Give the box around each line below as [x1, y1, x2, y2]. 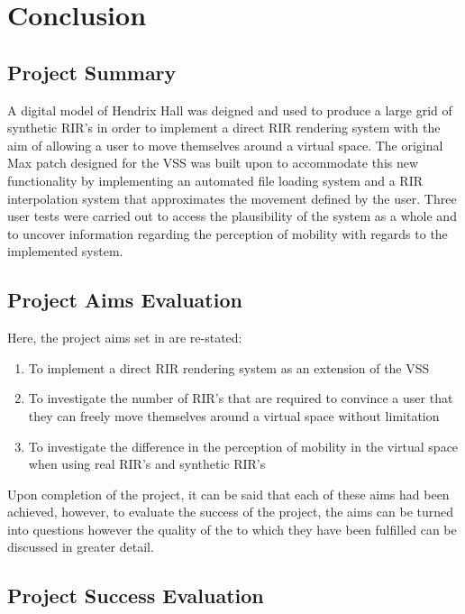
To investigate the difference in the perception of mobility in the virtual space [28, 436, 459, 455]
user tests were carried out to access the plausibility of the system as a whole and [7, 206, 457, 225]
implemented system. [7, 242, 123, 261]
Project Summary [7, 58, 177, 86]
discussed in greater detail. [7, 537, 154, 556]
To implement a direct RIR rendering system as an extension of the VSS [28, 358, 430, 377]
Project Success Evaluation [7, 582, 264, 609]
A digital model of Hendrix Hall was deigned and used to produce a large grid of [7, 100, 452, 119]
